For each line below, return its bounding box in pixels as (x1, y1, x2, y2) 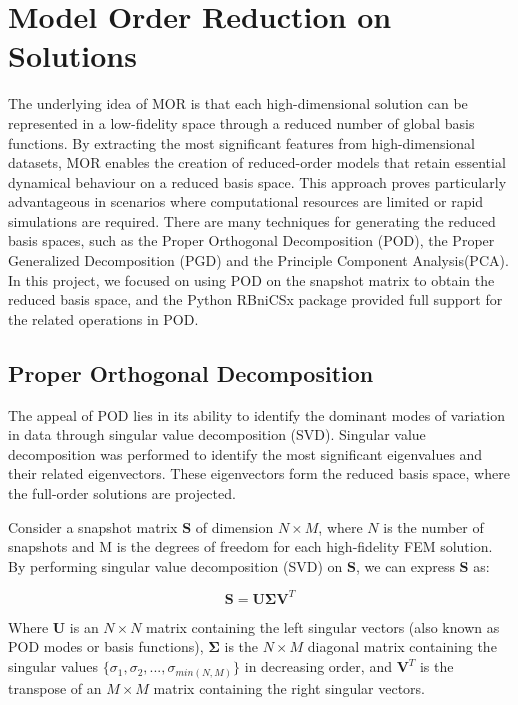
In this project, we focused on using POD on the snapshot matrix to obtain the (8, 269, 495, 290)
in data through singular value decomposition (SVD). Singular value (8, 424, 426, 445)
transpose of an (8, 677, 102, 698)
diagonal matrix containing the (307, 636, 497, 657)
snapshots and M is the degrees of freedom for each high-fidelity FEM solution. (8, 536, 493, 557)
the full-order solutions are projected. (8, 483, 236, 504)
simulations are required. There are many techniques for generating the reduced (8, 210, 496, 231)
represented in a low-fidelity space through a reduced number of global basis (8, 112, 475, 133)
